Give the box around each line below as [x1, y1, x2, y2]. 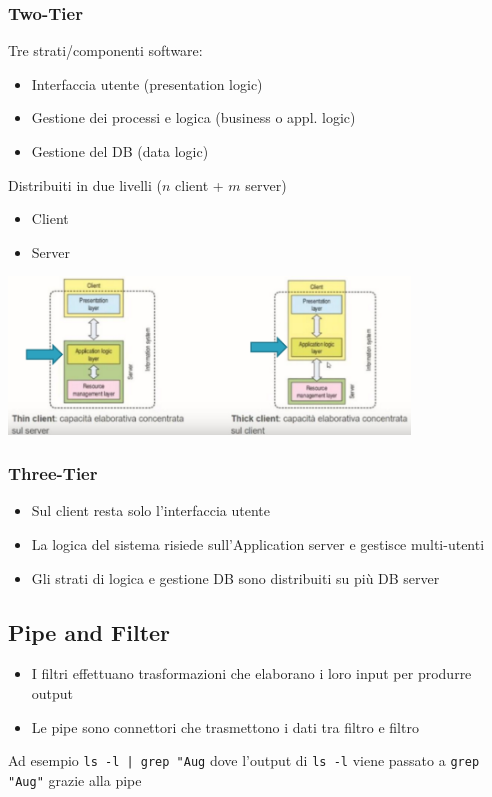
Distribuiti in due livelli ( [8, 174, 162, 195]
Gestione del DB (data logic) [31, 141, 209, 161]
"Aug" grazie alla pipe [8, 769, 142, 790]
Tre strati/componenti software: [8, 40, 203, 61]
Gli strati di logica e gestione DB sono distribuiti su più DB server [31, 567, 440, 588]
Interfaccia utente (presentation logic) [31, 73, 263, 94]
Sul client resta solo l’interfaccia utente [31, 500, 271, 521]
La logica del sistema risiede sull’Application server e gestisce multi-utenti [31, 533, 485, 554]
